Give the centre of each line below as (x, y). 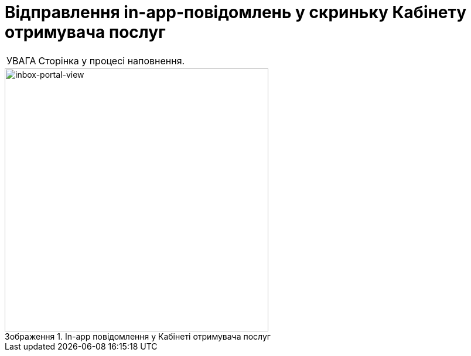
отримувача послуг (85, 32)
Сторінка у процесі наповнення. (112, 61)
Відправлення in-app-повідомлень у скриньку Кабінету (236, 12)
